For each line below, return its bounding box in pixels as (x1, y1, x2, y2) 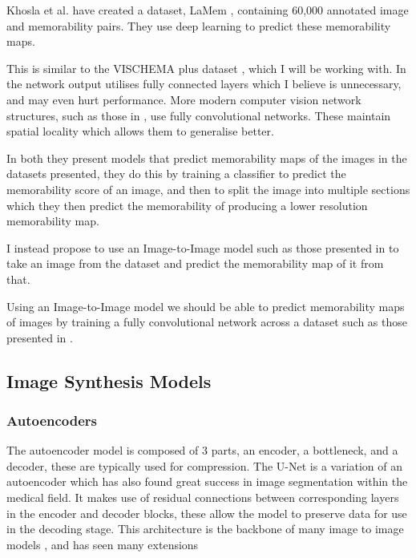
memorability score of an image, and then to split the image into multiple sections (6, 180, 410, 197)
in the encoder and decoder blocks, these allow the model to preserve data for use (6, 504, 407, 521)
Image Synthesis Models (6, 368, 212, 393)
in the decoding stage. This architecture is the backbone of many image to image (6, 520, 404, 537)
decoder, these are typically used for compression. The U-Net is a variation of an (6, 457, 403, 474)
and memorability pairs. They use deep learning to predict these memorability (6, 17, 391, 34)
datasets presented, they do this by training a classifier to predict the (6, 165, 346, 182)
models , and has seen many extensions (6, 536, 199, 552)
